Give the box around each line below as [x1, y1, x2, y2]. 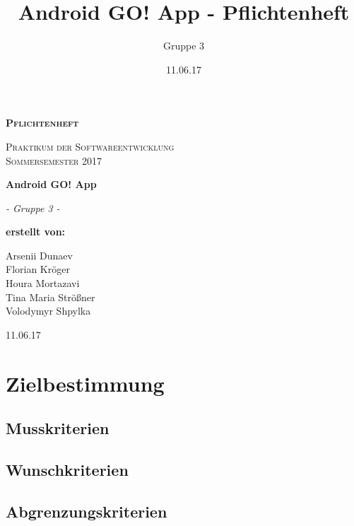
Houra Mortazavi [6, 276, 80, 291]
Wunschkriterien [6, 458, 129, 480]
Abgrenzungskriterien [6, 500, 167, 522]
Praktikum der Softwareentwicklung [6, 139, 175, 153]
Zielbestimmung [6, 368, 165, 397]
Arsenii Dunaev [6, 247, 73, 262]
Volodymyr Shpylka [6, 303, 91, 318]
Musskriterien [6, 417, 110, 439]
